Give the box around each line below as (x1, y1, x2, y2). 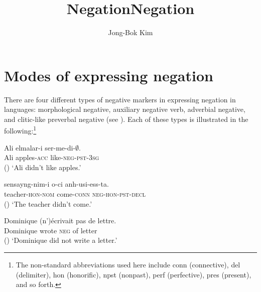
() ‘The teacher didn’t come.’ (4, 198, 92, 209)
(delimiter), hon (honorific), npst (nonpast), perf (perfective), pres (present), (16, 269, 251, 279)
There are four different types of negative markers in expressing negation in (4, 94, 236, 104)
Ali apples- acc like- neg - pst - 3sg (4, 152, 99, 163)
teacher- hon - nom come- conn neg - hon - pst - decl (4, 189, 146, 199)
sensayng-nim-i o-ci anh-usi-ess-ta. (4, 179, 109, 189)
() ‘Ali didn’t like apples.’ (4, 162, 81, 172)
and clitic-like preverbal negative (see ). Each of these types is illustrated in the (4, 113, 248, 124)
